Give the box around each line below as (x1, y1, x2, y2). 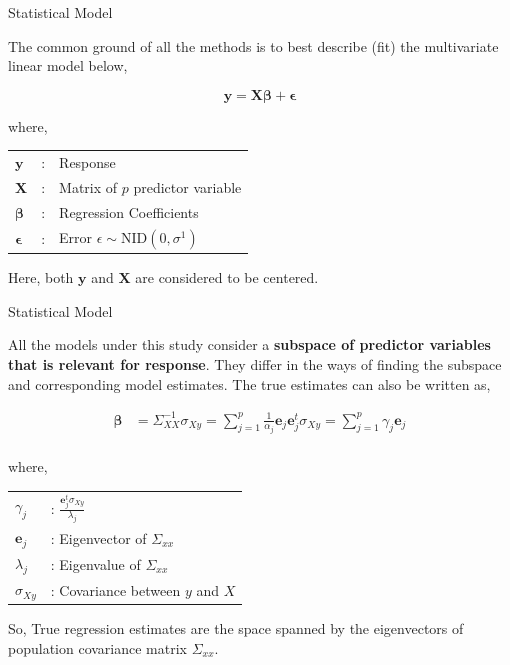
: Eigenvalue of (50, 553, 141, 574)
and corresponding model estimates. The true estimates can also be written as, (8, 373, 491, 394)
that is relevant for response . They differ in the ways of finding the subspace (8, 353, 502, 374)
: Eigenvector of (50, 527, 147, 548)
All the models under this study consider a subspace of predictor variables (8, 334, 491, 355)
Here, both (8, 267, 74, 288)
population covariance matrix (8, 637, 187, 658)
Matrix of (59, 176, 118, 197)
